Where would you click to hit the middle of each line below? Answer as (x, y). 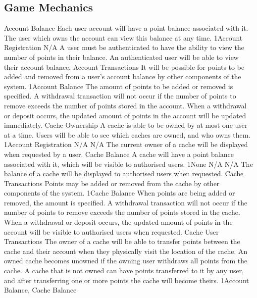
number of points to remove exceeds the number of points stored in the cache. (122, 212)
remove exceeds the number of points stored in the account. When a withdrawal (125, 105)
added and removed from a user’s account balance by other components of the (123, 76)
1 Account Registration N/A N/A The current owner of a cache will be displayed (126, 144)
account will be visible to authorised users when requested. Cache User (111, 231)
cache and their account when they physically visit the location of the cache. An (126, 251)
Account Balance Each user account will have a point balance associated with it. (126, 28)
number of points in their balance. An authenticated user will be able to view (121, 57)
